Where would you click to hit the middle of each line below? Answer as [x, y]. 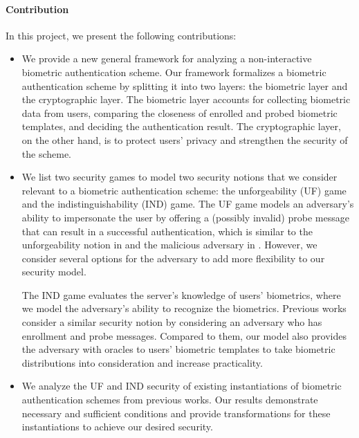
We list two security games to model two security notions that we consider [179, 177]
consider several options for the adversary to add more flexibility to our [173, 258]
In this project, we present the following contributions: [121, 35]
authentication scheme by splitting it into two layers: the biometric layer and [185, 85]
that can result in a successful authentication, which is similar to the [167, 231]
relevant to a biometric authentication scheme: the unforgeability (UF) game [184, 190]
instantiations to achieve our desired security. [117, 427]
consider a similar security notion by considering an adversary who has [172, 322]
